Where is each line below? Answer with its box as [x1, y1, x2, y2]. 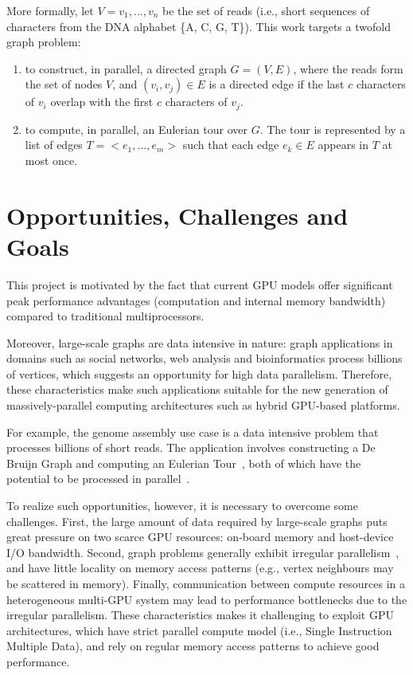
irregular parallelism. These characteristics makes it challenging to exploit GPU [6, 606, 395, 623]
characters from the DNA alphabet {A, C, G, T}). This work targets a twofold [6, 18, 391, 34]
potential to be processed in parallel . [6, 470, 190, 487]
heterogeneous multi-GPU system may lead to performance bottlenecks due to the [6, 591, 407, 607]
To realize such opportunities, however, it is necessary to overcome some [6, 497, 358, 514]
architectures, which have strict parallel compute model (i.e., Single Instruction [6, 622, 392, 638]
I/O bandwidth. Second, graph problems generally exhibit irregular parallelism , [6, 544, 399, 560]
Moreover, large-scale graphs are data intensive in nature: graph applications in [6, 334, 393, 351]
